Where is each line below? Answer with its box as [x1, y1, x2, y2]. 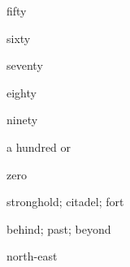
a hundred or [6, 138, 71, 155]
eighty [6, 84, 37, 101]
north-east [6, 248, 58, 265]
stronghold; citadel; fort [6, 193, 124, 210]
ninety [6, 111, 38, 128]
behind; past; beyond [6, 220, 111, 237]
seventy [6, 57, 43, 74]
